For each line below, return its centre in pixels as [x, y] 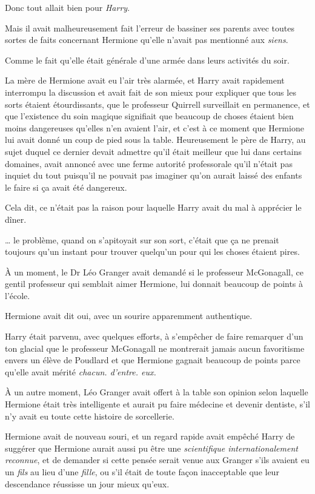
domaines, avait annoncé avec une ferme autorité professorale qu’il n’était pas [149, 163]
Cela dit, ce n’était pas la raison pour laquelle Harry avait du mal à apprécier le [153, 207]
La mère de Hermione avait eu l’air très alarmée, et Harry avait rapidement [145, 80]
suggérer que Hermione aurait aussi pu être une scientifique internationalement [151, 448]
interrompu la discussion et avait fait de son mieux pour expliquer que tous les [151, 92]
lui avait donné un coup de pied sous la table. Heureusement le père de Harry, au [155, 140]
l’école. [18, 295]
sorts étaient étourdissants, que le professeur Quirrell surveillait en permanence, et [157, 104]
